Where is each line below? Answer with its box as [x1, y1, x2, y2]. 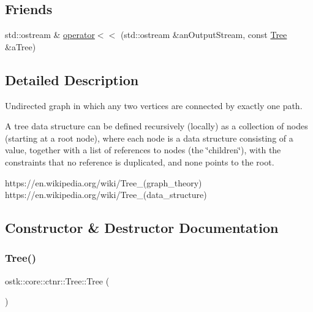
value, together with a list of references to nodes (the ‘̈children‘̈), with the [5, 143, 281, 156]
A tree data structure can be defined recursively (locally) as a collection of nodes [5, 120, 308, 132]
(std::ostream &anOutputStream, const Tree [120, 28, 287, 41]
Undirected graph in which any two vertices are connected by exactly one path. [5, 99, 303, 112]
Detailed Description [5, 70, 139, 89]
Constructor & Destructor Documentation [5, 218, 279, 237]
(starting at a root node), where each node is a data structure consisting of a [5, 131, 293, 144]
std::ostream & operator [5, 28, 95, 41]
